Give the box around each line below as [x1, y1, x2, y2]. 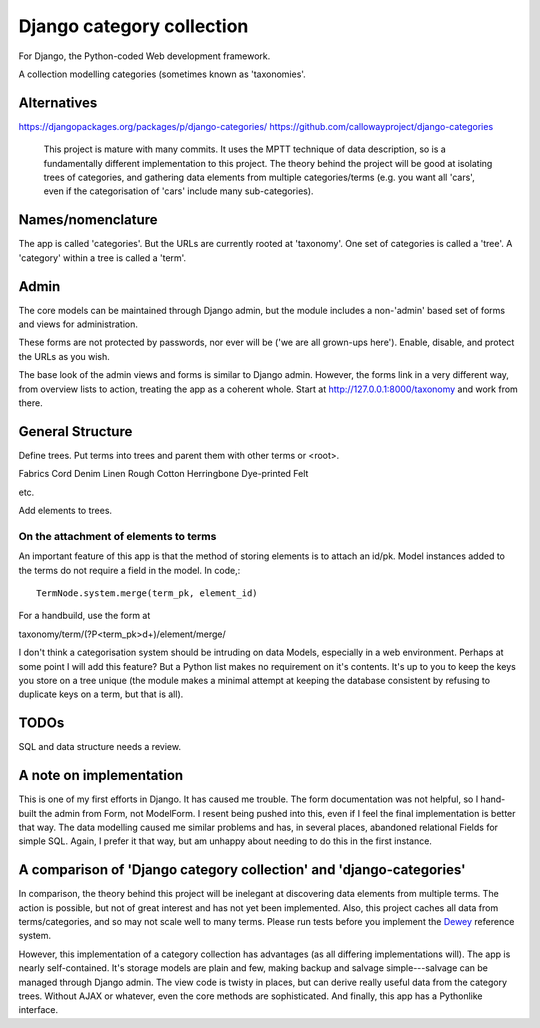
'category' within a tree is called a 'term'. [18, 251, 187, 264]
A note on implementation [18, 767, 184, 784]
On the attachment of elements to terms [18, 529, 217, 543]
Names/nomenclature [18, 211, 159, 229]
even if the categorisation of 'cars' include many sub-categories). [43, 185, 314, 197]
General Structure [18, 423, 133, 440]
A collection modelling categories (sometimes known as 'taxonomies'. [18, 68, 307, 80]
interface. [18, 1004, 59, 1016]
